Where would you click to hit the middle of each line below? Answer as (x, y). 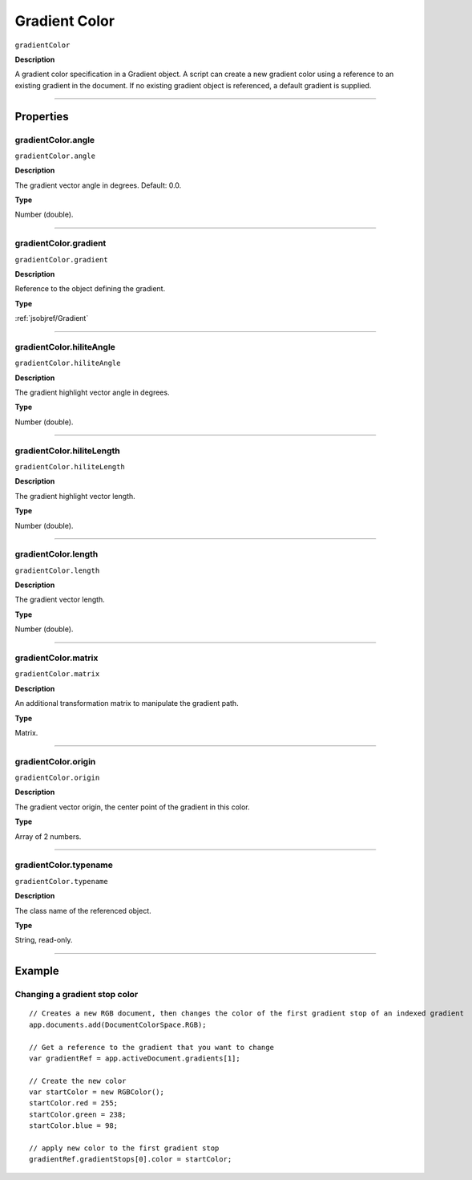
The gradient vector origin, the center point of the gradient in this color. (132, 807)
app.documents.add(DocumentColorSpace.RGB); (118, 1024)
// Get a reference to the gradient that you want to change (151, 1047)
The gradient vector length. (60, 600)
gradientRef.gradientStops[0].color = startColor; (131, 1160)
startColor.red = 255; (74, 1103)
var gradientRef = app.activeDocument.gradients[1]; (135, 1058)
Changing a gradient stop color (77, 995)
